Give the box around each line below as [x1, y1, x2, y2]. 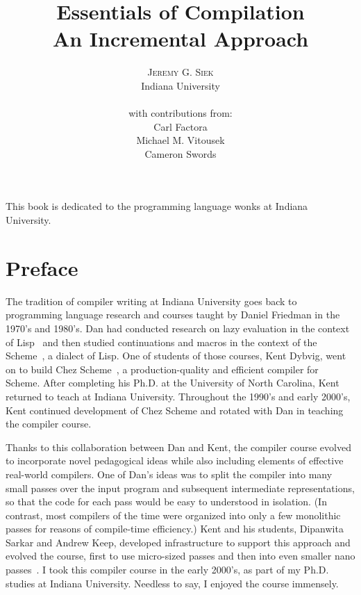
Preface [6, 253, 78, 282]
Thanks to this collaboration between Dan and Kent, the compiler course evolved [6, 439, 351, 454]
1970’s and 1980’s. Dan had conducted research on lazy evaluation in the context [6, 320, 350, 335]
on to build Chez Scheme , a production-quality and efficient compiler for [6, 361, 319, 376]
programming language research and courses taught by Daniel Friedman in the [6, 307, 340, 322]
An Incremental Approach [52, 24, 309, 53]
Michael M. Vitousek [136, 133, 225, 147]
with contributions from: [128, 106, 233, 120]
